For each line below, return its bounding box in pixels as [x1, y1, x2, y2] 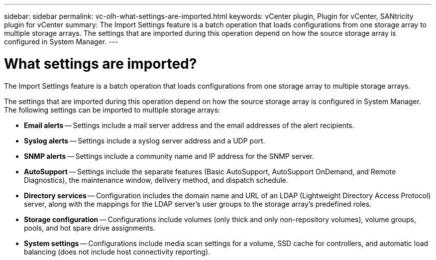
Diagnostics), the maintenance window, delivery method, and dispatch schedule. [24, 175, 288, 184]
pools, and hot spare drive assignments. [24, 223, 155, 232]
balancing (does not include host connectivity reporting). [24, 247, 211, 256]
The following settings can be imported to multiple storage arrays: [4, 105, 220, 114]
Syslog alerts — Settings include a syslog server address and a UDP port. [24, 136, 265, 145]
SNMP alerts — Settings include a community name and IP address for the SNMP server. [24, 151, 314, 160]
